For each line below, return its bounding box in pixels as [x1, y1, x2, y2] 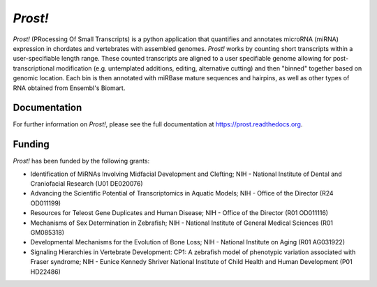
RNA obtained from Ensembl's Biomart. [13, 84, 126, 92]
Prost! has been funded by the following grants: [13, 157, 150, 165]
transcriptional [13, 64, 55, 73]
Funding [13, 138, 50, 150]
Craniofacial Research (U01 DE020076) [30, 179, 143, 188]
